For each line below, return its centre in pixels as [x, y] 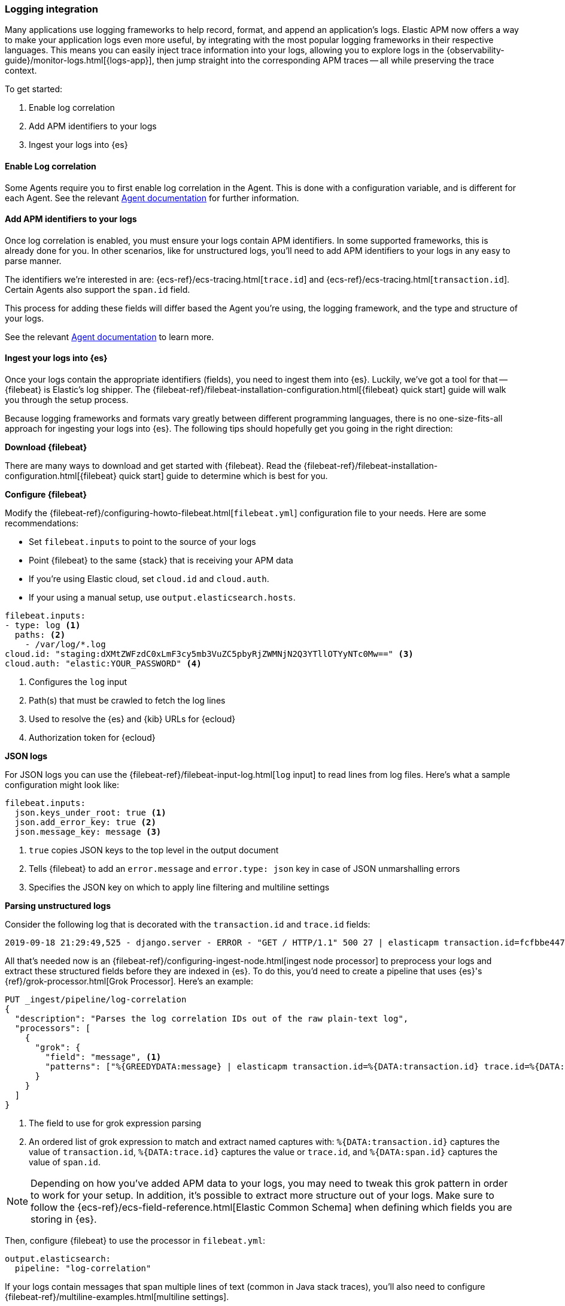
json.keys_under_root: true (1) [90, 813]
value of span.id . [65, 1162]
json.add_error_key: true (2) [85, 822]
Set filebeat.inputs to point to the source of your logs [142, 542]
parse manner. [33, 260]
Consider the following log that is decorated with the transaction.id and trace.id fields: [188, 925]
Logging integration [51, 9]
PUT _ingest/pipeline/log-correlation [96, 1000]
